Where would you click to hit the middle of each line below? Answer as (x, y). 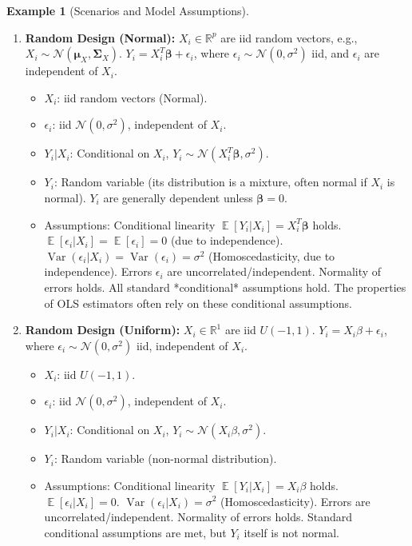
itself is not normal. (291, 532)
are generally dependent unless (178, 197)
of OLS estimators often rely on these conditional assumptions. (198, 303)
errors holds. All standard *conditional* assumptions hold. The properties (225, 287)
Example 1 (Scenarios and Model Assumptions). (128, 10)
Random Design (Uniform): (103, 330)
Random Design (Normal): (100, 37)
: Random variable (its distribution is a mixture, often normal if (210, 182)
